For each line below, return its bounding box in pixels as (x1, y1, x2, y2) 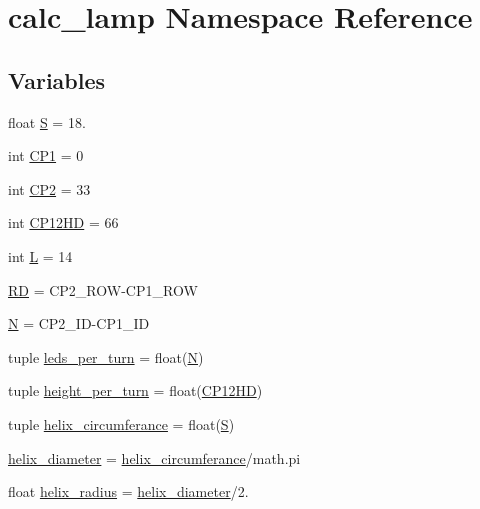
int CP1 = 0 (8, 145, 84, 166)
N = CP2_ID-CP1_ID (8, 313, 150, 334)
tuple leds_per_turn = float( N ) (8, 346, 204, 367)
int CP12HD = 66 (8, 212, 119, 233)
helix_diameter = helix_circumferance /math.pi (8, 447, 301, 468)
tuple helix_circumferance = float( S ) (8, 413, 235, 434)
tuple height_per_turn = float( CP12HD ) (8, 380, 263, 401)
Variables (8, 64, 106, 95)
